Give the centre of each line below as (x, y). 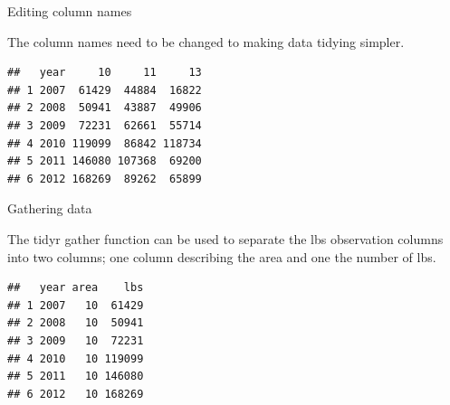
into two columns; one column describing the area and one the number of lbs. (222, 256)
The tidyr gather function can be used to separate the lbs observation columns (225, 238)
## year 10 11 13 (105, 73)
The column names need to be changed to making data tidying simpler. (206, 41)
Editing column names (70, 11)
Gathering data (50, 208)
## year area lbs (76, 288)
